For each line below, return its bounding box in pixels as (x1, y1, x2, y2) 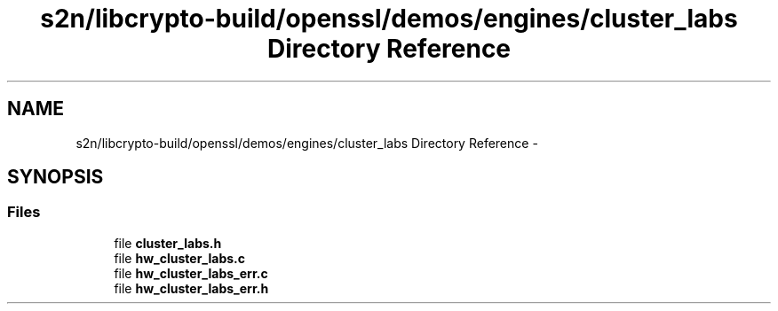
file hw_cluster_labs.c (114, 250, 245, 266)
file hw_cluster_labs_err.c (114, 265, 268, 281)
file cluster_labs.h (114, 235, 222, 251)
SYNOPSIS (7, 166, 104, 189)
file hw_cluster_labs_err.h (114, 280, 269, 296)
